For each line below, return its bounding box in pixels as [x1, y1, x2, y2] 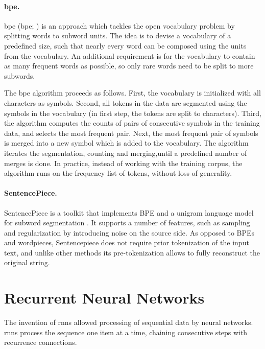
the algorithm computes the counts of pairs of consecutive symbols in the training [4, 118, 260, 128]
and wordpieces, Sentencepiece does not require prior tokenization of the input [4, 237, 249, 248]
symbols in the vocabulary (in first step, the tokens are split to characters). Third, [4, 107, 261, 118]
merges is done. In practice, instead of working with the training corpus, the [4, 157, 243, 168]
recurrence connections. [4, 337, 77, 347]
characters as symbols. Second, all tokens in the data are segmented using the [4, 97, 247, 108]
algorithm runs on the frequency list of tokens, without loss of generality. [4, 168, 232, 178]
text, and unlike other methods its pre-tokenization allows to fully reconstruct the [4, 247, 260, 258]
